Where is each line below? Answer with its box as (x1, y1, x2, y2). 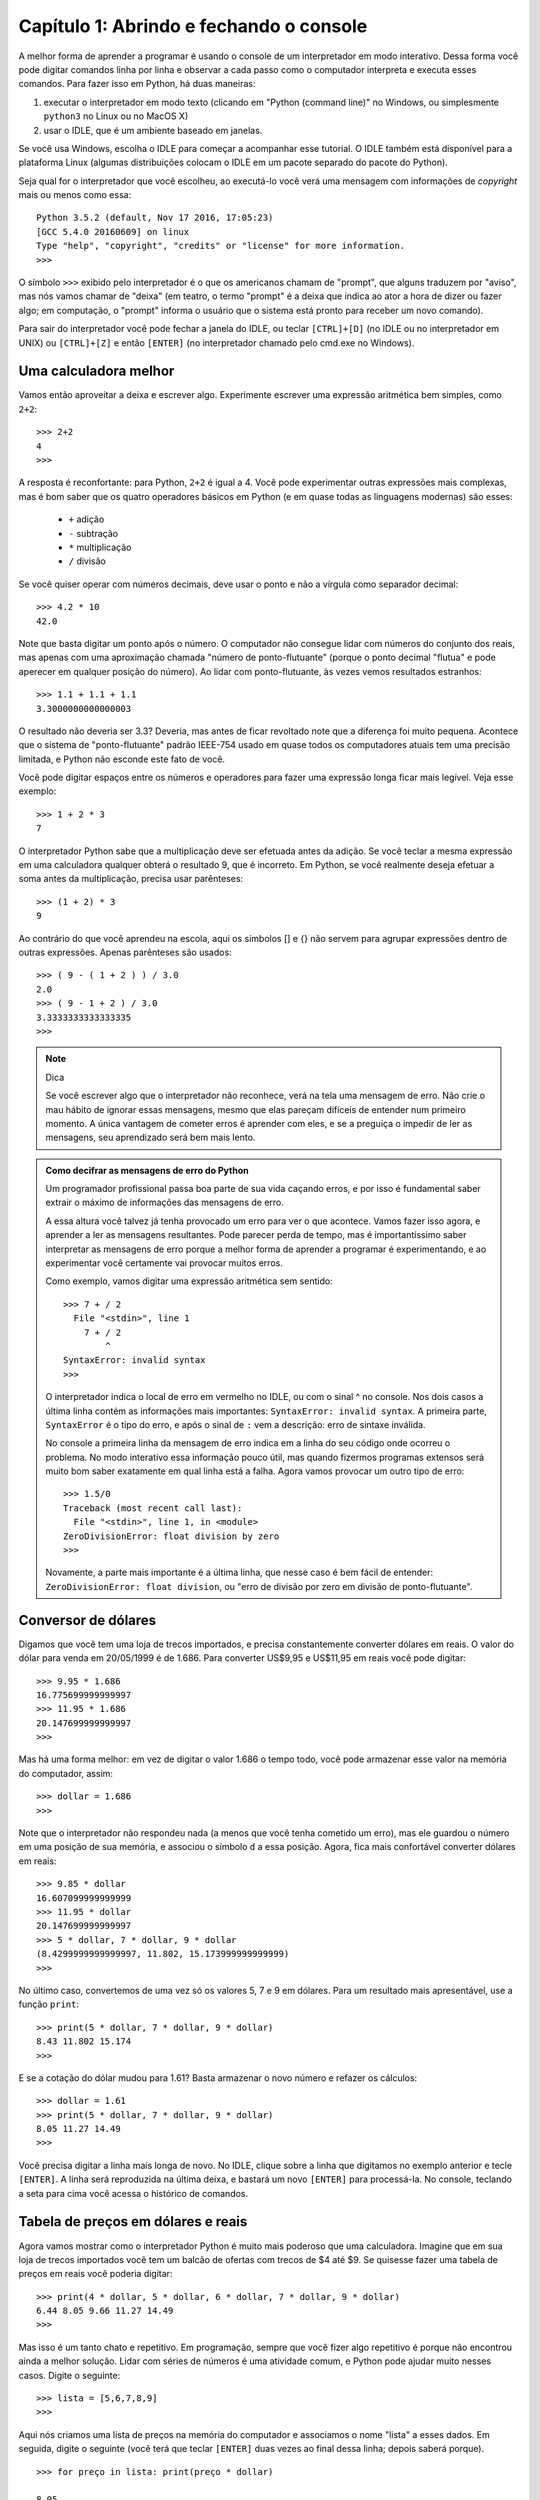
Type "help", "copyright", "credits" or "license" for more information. (36, 240, 406, 252)
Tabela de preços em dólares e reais (18, 2213, 248, 2230)
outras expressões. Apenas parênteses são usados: (18, 946, 232, 958)
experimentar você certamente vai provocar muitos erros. (45, 1257, 284, 1269)
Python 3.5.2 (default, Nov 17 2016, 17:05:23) (36, 212, 274, 224)
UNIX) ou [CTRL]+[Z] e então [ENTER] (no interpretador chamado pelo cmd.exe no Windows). (18, 336, 415, 349)
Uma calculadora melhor (18, 363, 175, 380)
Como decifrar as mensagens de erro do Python (45, 1164, 249, 1176)
